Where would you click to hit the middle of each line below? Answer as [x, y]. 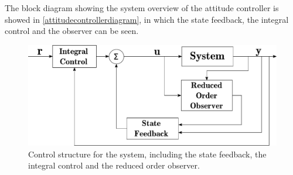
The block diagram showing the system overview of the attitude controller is [142, 8]
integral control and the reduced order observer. [114, 165]
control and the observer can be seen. [72, 31]
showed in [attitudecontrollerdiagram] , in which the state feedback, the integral [147, 19]
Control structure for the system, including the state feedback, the [147, 154]
